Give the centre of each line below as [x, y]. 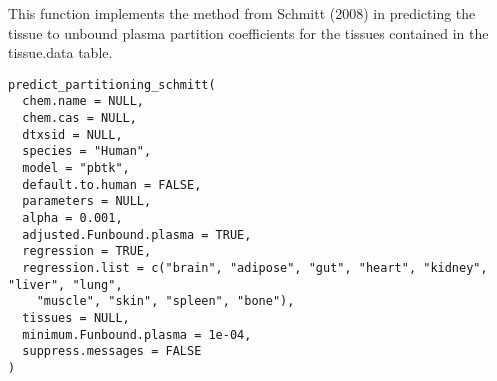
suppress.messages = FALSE [112, 351]
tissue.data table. [60, 52]
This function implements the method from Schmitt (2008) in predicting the [242, 13]
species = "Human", [87, 151]
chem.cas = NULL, [79, 118]
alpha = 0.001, [72, 218]
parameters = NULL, [87, 201]
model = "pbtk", [76, 168]
